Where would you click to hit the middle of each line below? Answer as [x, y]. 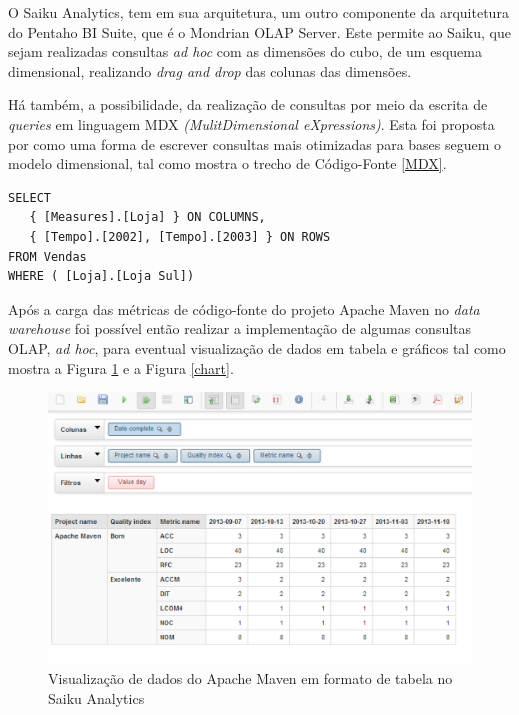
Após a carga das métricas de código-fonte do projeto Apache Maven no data [244, 308]
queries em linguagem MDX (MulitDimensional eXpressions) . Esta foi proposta [251, 123]
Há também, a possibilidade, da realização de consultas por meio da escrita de [248, 104]
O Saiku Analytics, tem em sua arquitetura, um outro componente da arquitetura [258, 12]
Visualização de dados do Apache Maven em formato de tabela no [250, 678]
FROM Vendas [47, 256]
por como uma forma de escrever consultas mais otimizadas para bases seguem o [255, 143]
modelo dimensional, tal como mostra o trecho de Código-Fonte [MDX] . [227, 163]
